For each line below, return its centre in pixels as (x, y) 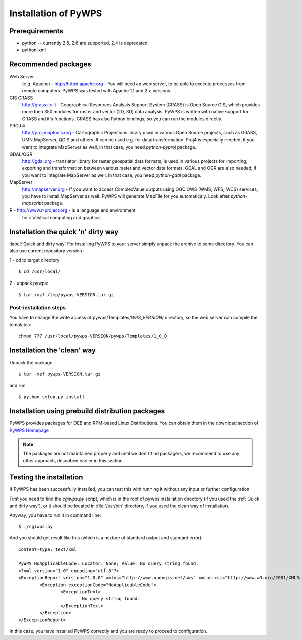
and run (17, 385)
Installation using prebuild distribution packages (87, 411)
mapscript (32, 203)
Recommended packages (50, 65)
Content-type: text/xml (48, 549)
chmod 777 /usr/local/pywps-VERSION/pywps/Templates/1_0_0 (93, 336)
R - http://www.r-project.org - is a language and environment (72, 210)
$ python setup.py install (52, 397)
